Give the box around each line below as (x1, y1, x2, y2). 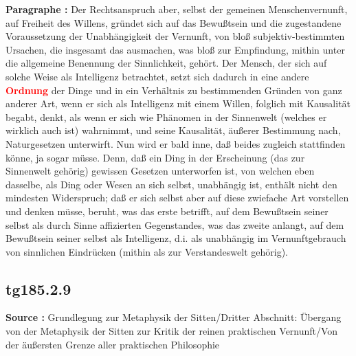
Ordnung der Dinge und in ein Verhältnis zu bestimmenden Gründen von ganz (5, 82, 342, 97)
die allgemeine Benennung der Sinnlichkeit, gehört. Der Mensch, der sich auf (5, 56, 327, 70)
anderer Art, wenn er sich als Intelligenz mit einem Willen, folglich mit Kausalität (5, 96, 351, 111)
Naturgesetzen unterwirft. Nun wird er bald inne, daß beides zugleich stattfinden (5, 136, 346, 151)
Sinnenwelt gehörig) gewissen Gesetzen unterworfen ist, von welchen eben (5, 164, 315, 178)
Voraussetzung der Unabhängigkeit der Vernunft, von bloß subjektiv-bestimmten (5, 29, 345, 43)
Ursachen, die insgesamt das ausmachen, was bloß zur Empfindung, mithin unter (5, 42, 345, 56)
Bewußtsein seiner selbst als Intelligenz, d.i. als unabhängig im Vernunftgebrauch (5, 231, 346, 245)
